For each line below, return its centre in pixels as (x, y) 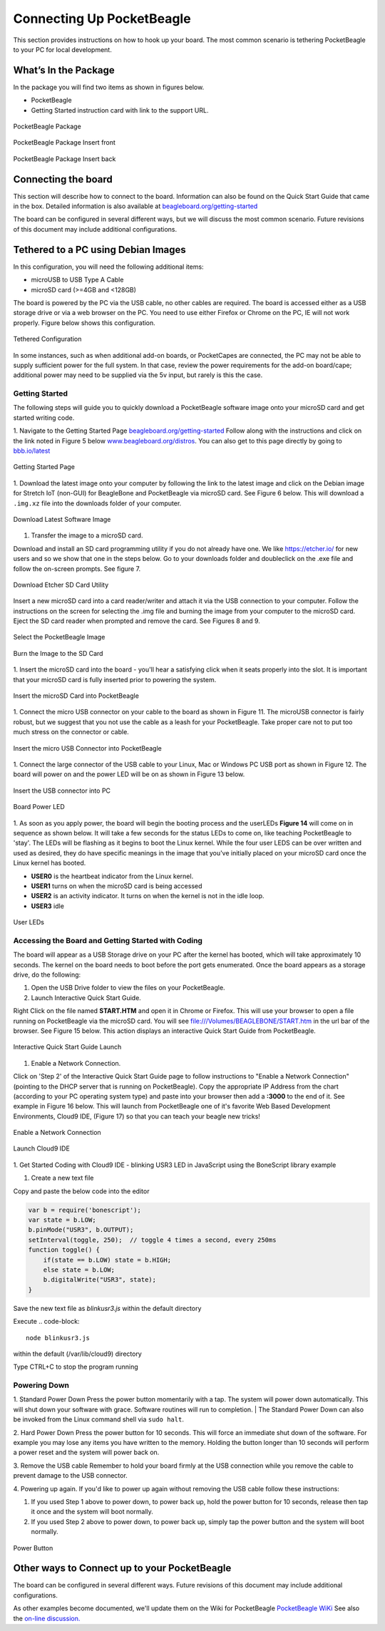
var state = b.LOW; (62, 1220)
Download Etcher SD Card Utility (61, 585)
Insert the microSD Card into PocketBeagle (76, 696)
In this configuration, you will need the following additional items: (108, 267)
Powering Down (41, 1385)
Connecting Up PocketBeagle (102, 19)
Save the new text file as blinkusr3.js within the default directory (107, 1308)
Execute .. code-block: (46, 1322)
